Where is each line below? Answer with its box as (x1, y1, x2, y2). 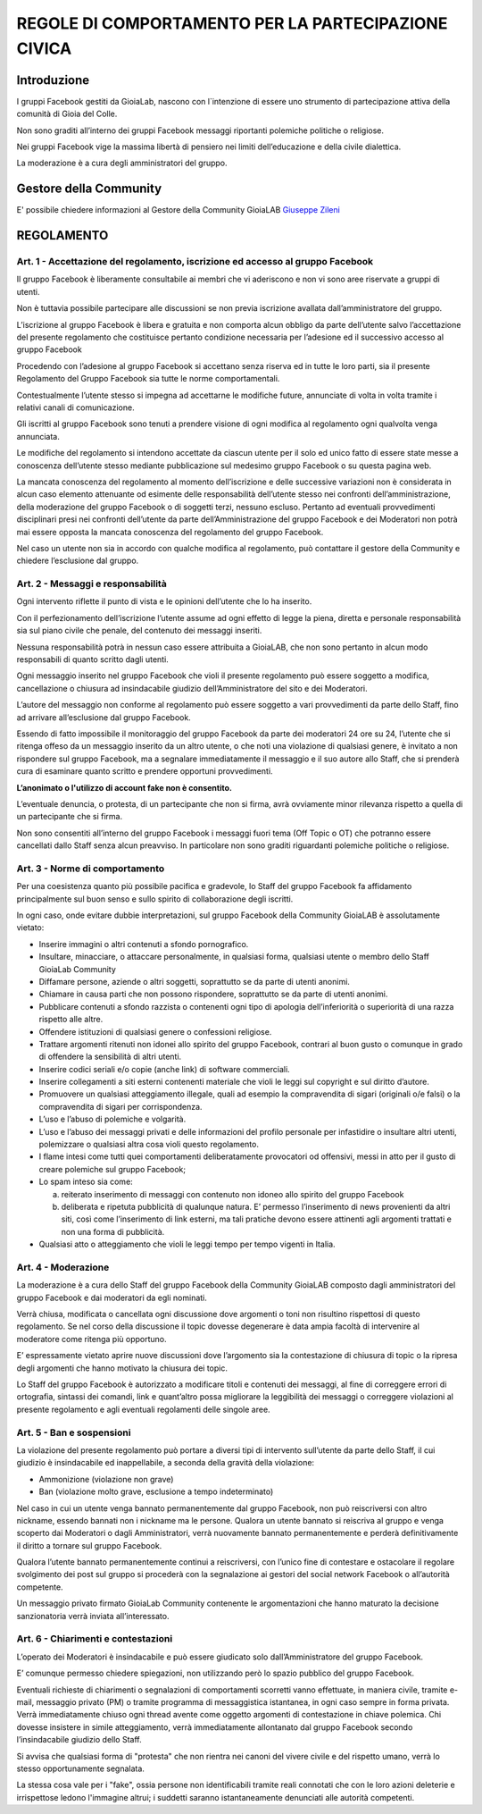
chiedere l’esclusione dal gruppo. (16, 555, 139, 567)
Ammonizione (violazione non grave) (38, 1474, 174, 1484)
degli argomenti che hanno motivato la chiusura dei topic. (16, 1363, 228, 1373)
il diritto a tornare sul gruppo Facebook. (16, 1540, 162, 1550)
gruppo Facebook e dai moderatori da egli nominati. (16, 1292, 207, 1303)
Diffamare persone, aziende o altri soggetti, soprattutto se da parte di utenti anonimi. (38, 976, 350, 987)
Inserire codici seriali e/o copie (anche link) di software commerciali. (38, 1063, 290, 1074)
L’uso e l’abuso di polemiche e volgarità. (38, 1113, 187, 1125)
